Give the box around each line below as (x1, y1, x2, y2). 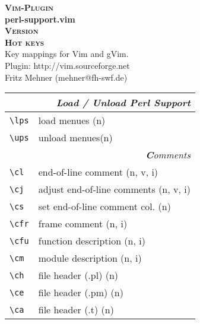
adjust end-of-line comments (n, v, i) (38, 182, 191, 196)
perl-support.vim (5, 12, 75, 25)
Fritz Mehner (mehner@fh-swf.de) (5, 71, 128, 83)
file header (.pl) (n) (38, 268, 119, 282)
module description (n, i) (38, 251, 142, 265)
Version (5, 24, 39, 37)
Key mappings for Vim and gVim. (5, 47, 129, 60)
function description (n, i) (38, 234, 145, 248)
